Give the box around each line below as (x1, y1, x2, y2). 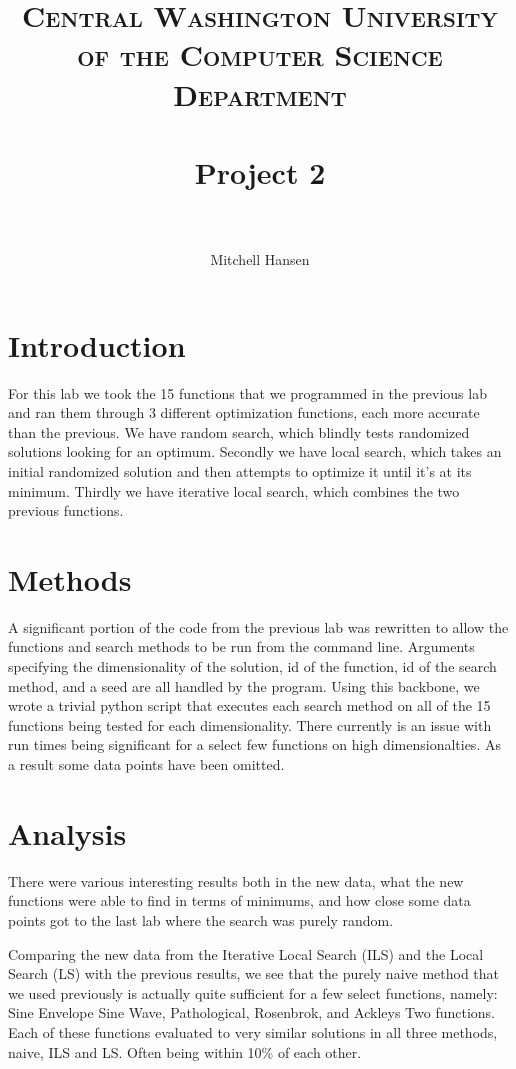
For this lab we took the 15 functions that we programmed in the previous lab (8, 382, 487, 403)
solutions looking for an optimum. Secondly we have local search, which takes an (8, 441, 502, 462)
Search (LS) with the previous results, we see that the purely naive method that (8, 963, 500, 984)
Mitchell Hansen (210, 249, 310, 270)
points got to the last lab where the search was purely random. (8, 909, 394, 930)
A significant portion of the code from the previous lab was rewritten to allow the (8, 616, 509, 637)
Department (173, 73, 347, 114)
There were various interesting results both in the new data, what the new (8, 870, 464, 891)
